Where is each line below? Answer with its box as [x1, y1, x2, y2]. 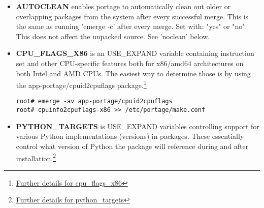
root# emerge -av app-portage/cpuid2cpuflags [16, 98, 173, 105]
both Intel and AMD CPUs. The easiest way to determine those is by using [16, 68, 251, 78]
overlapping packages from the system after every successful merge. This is [16, 11, 249, 21]
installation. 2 [16, 151, 56, 163]
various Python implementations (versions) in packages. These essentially [16, 131, 244, 141]
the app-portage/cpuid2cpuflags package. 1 [16, 78, 147, 90]
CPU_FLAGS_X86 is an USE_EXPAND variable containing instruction [16, 48, 254, 58]
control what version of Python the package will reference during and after [16, 140, 249, 151]
